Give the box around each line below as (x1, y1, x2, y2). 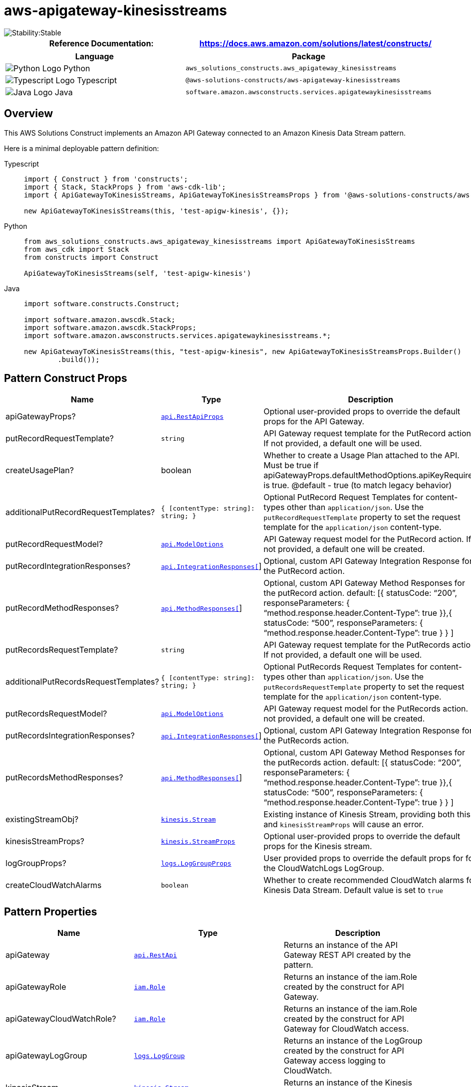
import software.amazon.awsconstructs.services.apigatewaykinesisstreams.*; (24, 331, 331, 340)
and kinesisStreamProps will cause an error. (263, 819, 424, 830)
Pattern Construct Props (4, 372, 127, 385)
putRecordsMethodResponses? (5, 772, 123, 783)
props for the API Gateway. (263, 416, 365, 427)
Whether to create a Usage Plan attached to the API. (263, 450, 460, 461)
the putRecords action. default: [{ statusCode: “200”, (263, 757, 462, 768)
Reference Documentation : (49, 38, 154, 48)
